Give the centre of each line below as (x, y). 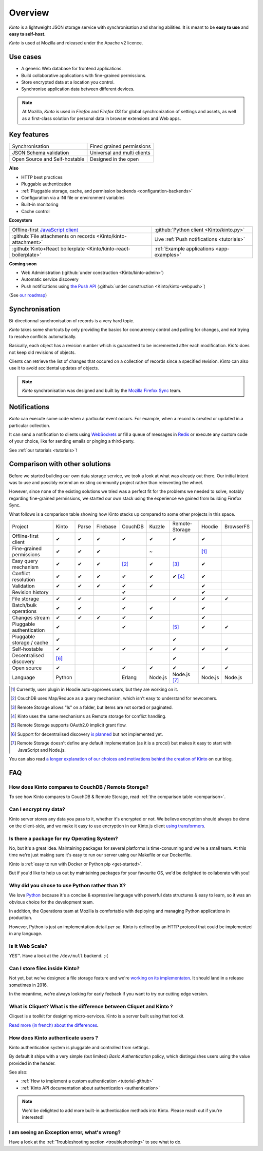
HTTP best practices (42, 177)
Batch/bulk (24, 605)
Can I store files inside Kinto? (44, 969)
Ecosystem (21, 220)
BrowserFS (237, 527)
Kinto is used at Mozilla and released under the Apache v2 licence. (76, 43)
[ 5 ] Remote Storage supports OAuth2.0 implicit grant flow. (68, 725)
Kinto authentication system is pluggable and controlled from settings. (79, 1047)
